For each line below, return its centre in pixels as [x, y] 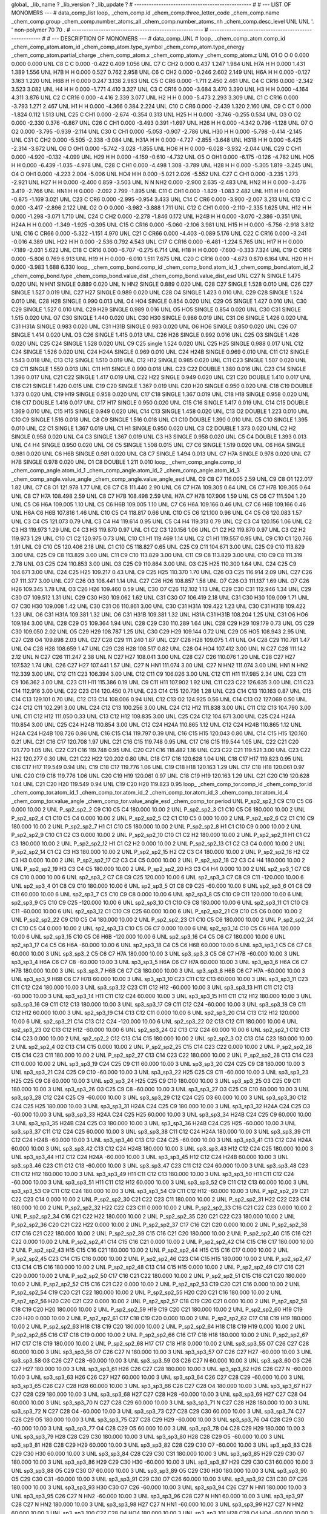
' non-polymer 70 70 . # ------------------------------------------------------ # [110, 30]
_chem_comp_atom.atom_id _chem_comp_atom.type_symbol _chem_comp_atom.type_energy [128, 47]
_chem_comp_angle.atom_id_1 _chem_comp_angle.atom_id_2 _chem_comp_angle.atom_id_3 [126, 471]
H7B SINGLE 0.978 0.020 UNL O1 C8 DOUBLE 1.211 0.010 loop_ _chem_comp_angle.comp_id [126, 462]
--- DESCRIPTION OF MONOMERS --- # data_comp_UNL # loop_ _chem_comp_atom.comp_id [169, 38]
